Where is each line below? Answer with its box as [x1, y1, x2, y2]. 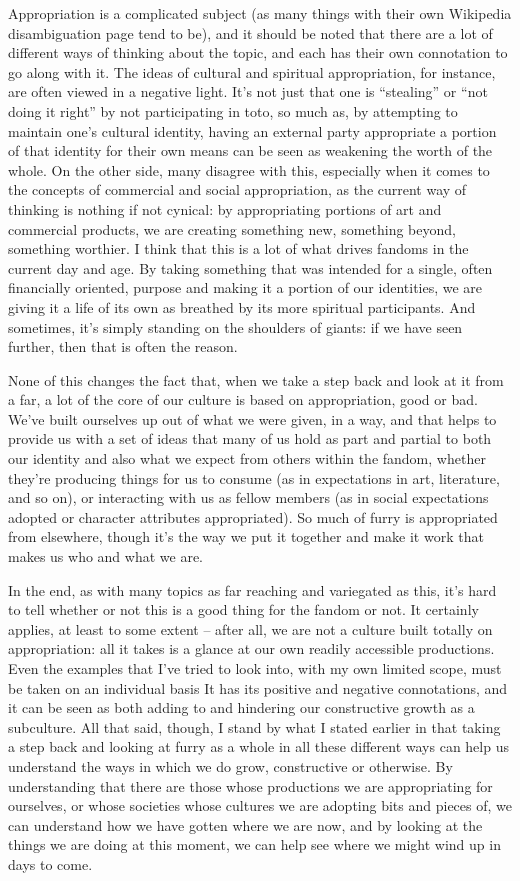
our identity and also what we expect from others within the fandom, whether [8, 448, 486, 469]
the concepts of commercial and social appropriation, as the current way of [8, 179, 467, 200]
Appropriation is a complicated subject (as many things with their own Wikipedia [8, 3, 512, 23]
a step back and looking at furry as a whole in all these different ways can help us [8, 736, 509, 757]
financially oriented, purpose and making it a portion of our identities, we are [8, 277, 483, 298]
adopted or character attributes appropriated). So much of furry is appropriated [8, 506, 498, 527]
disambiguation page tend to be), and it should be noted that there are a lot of [8, 22, 493, 43]
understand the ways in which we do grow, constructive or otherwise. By [8, 755, 453, 776]
